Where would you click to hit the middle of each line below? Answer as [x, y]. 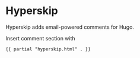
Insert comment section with [40, 38]
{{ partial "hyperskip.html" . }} [48, 49]
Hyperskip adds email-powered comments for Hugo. [70, 27]
